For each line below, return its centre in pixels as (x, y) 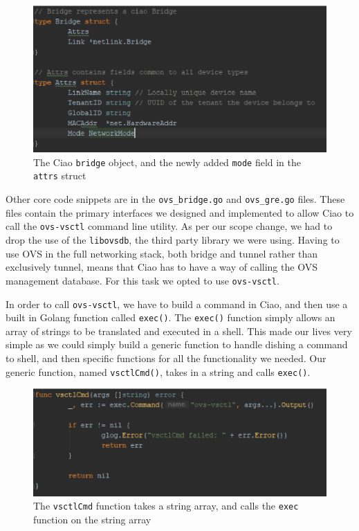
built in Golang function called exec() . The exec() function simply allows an (171, 317)
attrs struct (60, 175)
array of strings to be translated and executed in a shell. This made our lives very (179, 331)
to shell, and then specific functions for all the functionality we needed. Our (166, 358)
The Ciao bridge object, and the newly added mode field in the (167, 162)
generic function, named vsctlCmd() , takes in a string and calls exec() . (158, 371)
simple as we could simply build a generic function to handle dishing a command (177, 344)
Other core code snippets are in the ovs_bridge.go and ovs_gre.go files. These (175, 199)
